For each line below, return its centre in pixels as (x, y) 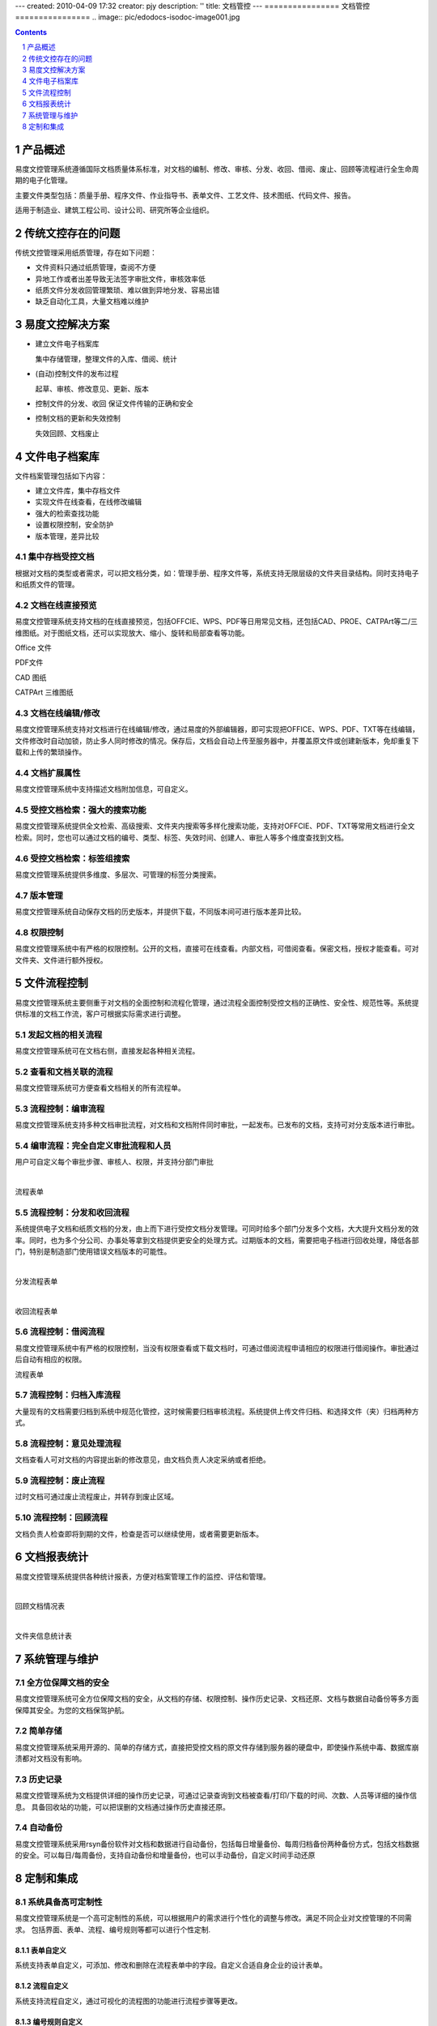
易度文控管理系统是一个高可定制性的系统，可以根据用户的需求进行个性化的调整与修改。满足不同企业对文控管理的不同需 (213, 1918)
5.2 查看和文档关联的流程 (64, 1071)
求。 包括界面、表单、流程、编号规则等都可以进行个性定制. (112, 1930)
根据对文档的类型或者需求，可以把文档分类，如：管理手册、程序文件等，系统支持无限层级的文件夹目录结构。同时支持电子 (217, 573)
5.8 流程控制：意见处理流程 (68, 1443)
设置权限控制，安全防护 (74, 525)
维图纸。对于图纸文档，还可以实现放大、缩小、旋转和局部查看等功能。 (132, 633)
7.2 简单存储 (38, 1731)
